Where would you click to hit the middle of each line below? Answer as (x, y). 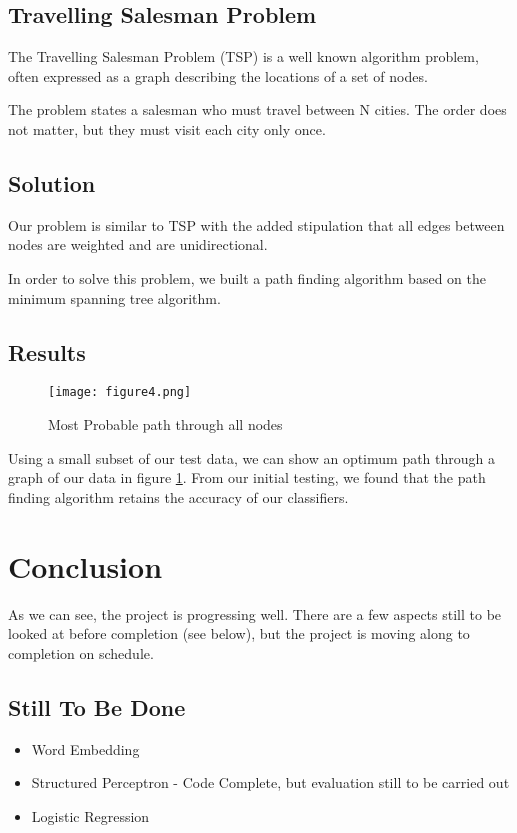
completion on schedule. (81, 652)
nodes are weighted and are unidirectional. (138, 244)
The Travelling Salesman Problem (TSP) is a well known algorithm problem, (243, 56)
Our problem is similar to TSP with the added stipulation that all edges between (256, 224)
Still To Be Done (97, 706)
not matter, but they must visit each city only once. (167, 128)
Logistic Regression (90, 815)
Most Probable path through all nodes (165, 424)
